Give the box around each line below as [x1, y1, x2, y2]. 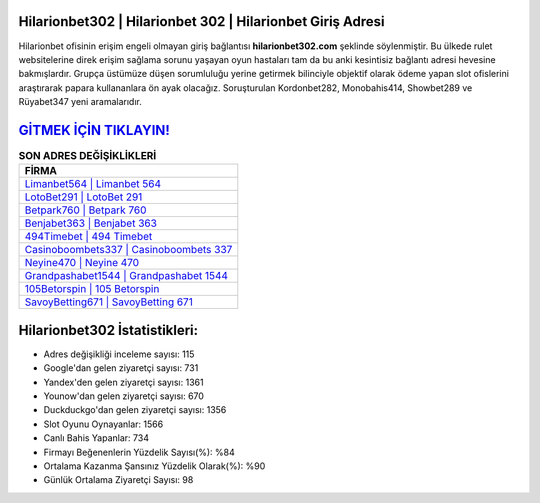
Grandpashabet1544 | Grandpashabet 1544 [24, 269, 229, 283]
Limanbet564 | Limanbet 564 [24, 177, 162, 191]
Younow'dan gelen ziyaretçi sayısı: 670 [43, 390, 205, 402]
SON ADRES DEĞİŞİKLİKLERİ [18, 149, 157, 163]
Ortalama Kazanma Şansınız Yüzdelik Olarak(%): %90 [43, 460, 266, 472]
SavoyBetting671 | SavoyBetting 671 [24, 295, 194, 309]
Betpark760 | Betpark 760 [24, 203, 147, 217]
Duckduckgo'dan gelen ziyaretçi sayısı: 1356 [43, 404, 227, 416]
